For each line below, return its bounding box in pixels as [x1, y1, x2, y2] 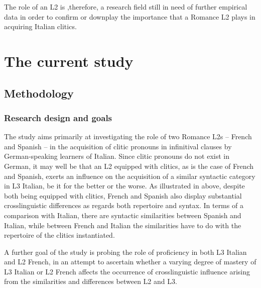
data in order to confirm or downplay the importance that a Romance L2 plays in [4, 11, 255, 22]
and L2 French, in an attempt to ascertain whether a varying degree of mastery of [4, 256, 256, 267]
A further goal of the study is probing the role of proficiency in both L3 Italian [4, 246, 247, 257]
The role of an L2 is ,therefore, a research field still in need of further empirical [4, 2, 247, 12]
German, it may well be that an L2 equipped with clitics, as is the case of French [4, 160, 254, 171]
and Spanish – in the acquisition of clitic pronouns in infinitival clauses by [4, 141, 232, 151]
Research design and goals [4, 111, 112, 124]
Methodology [4, 85, 74, 101]
